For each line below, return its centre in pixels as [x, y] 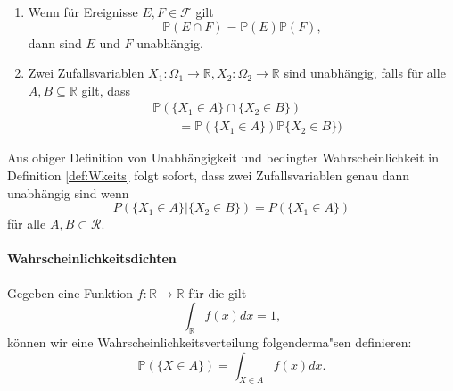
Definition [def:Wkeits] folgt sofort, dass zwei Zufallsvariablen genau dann [209, 175]
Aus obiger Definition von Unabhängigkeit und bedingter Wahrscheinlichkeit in [223, 158]
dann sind [55, 42]
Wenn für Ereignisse [83, 12]
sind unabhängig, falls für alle [365, 73]
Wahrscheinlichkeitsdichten [92, 258]
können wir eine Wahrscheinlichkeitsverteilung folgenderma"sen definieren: [210, 342]
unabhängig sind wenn [68, 192]
